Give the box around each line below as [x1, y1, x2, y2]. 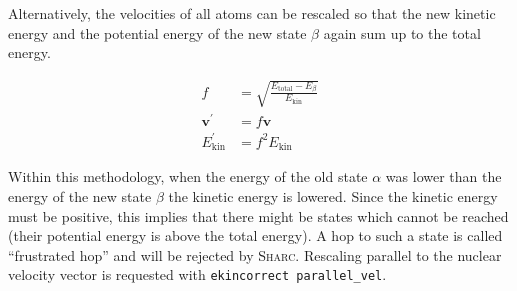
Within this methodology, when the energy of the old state [8, 166, 368, 187]
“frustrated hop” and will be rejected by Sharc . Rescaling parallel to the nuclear [8, 244, 502, 265]
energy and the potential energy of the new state [8, 22, 307, 43]
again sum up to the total [323, 22, 481, 43]
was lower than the [385, 166, 502, 187]
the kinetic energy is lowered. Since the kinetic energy [168, 186, 498, 207]
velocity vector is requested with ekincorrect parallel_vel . [8, 264, 387, 285]
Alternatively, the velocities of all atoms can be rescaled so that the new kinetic [8, 3, 496, 23]
